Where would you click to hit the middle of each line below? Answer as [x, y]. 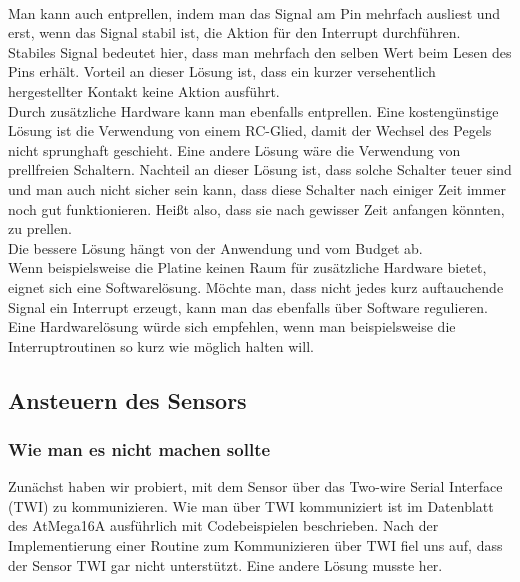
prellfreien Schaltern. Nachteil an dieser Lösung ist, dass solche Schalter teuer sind [260, 169]
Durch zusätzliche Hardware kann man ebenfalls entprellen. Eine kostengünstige [253, 110]
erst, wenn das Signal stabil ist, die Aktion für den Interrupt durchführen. [234, 32]
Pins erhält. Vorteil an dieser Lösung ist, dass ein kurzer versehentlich [222, 71]
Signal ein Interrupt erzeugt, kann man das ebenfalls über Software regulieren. [248, 306]
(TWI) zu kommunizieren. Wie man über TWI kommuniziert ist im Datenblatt [251, 505]
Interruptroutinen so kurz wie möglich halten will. [161, 345]
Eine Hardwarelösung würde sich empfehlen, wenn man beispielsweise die [232, 326]
